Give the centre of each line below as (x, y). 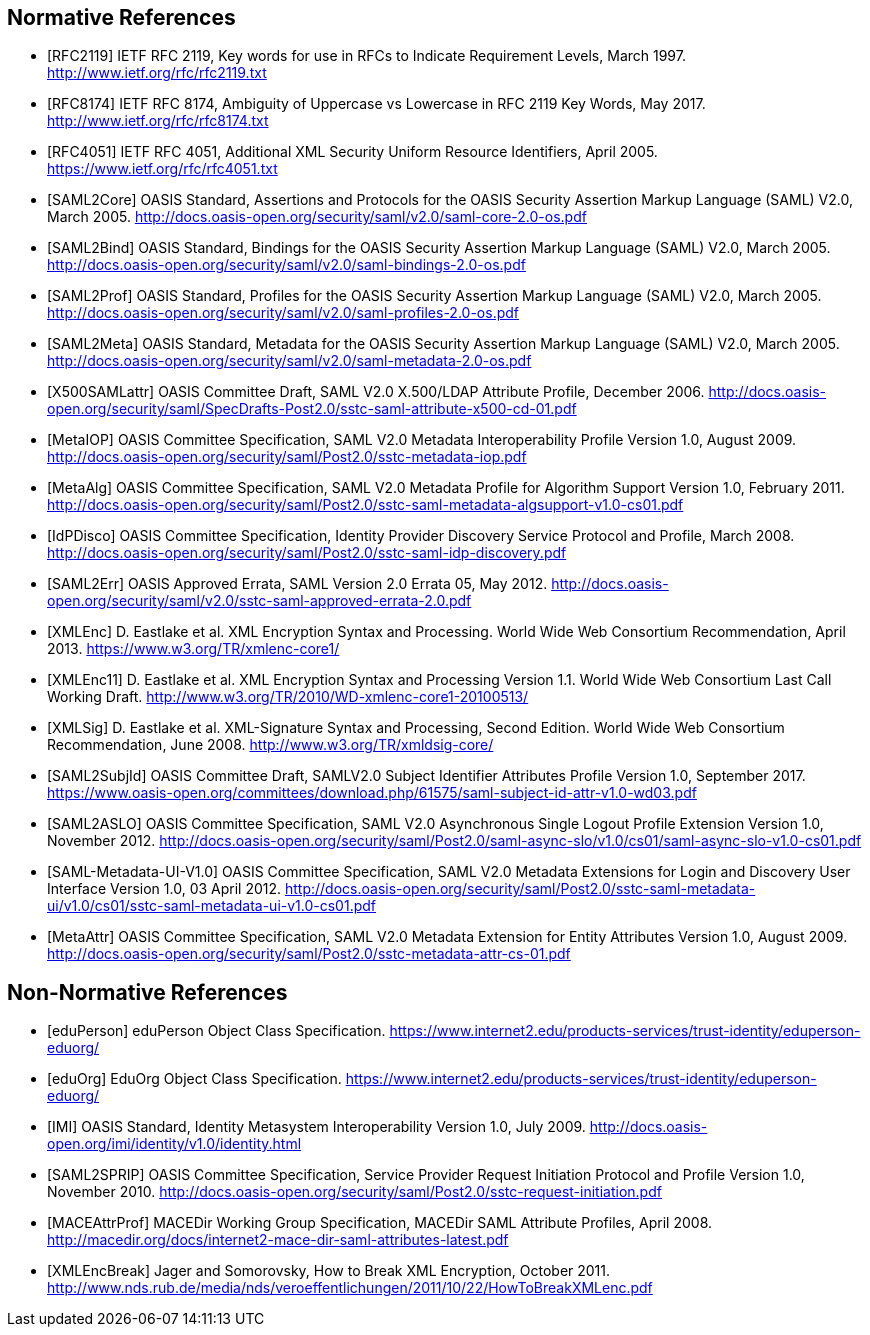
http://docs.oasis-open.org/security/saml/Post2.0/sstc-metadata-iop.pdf (287, 457)
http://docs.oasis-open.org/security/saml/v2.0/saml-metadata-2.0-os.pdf (289, 361)
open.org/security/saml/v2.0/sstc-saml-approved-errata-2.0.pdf (259, 601)
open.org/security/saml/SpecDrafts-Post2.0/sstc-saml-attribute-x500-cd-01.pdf (312, 409)
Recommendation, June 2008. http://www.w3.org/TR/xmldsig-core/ (270, 745)
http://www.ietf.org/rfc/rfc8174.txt (158, 121)
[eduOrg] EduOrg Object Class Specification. (194, 1079)
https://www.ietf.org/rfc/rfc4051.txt (162, 169)
